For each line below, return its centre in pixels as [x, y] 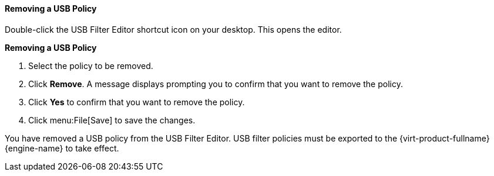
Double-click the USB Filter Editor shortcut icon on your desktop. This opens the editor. [173, 29]
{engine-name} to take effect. [62, 148]
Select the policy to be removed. [91, 65]
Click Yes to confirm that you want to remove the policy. [137, 102]
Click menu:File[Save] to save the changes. [112, 120]
